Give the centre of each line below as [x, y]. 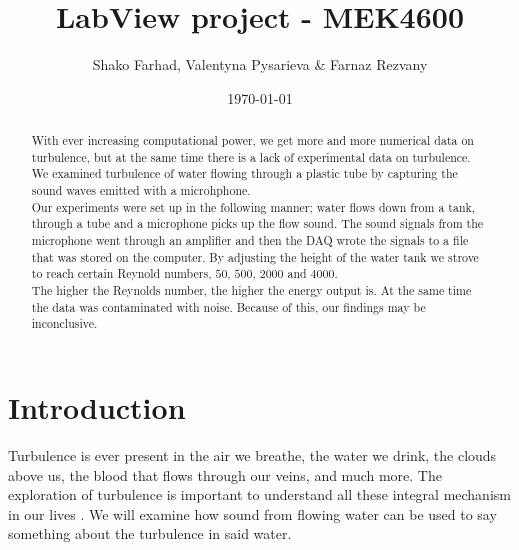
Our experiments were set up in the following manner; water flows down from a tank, [253, 206]
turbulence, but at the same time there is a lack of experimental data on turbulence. [251, 156]
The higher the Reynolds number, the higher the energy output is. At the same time [251, 290]
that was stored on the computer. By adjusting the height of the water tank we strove [255, 256]
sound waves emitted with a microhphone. [141, 190]
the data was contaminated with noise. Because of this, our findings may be [228, 306]
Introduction [97, 406]
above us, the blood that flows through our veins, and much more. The [225, 474]
